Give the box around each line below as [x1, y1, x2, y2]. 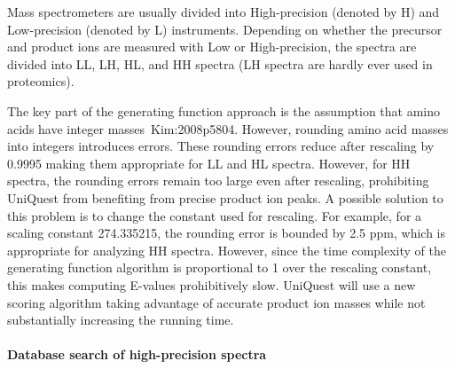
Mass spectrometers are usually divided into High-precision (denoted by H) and [7, 3, 440, 20]
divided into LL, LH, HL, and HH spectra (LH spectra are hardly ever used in [7, 54, 433, 73]
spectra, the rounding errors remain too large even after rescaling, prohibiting [7, 171, 429, 190]
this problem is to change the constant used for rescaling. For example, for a [7, 206, 422, 224]
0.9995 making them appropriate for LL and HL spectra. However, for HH [7, 153, 411, 172]
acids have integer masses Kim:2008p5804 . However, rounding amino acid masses [7, 119, 449, 137]
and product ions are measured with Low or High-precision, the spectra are [7, 37, 417, 56]
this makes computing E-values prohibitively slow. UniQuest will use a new [7, 275, 416, 294]
